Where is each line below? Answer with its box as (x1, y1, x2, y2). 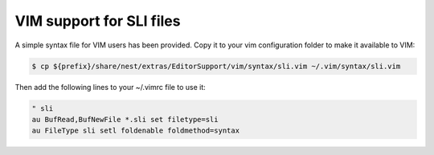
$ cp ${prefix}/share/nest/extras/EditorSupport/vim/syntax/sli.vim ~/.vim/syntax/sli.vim (31, 61, 401, 71)
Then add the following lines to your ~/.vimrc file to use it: (14, 82, 207, 92)
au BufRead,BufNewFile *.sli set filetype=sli (31, 115, 219, 124)
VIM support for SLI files (14, 12, 181, 30)
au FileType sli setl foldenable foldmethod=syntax (31, 126, 240, 136)
